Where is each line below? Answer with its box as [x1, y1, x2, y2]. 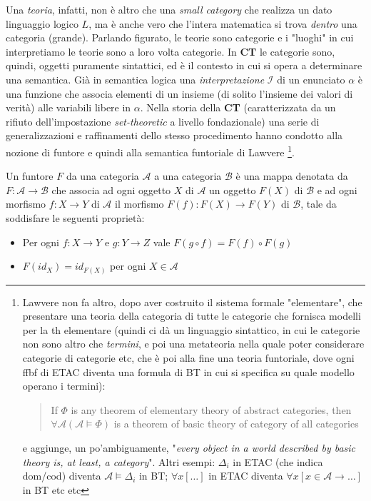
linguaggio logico [6, 16, 78, 31]
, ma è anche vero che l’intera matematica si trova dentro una [88, 16, 357, 31]
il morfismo [115, 196, 164, 211]
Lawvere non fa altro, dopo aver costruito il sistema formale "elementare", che [22, 294, 362, 309]
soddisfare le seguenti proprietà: [6, 210, 145, 225]
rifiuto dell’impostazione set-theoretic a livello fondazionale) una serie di [6, 113, 320, 128]
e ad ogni [317, 182, 357, 197]
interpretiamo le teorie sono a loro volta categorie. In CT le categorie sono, [6, 44, 335, 59]
